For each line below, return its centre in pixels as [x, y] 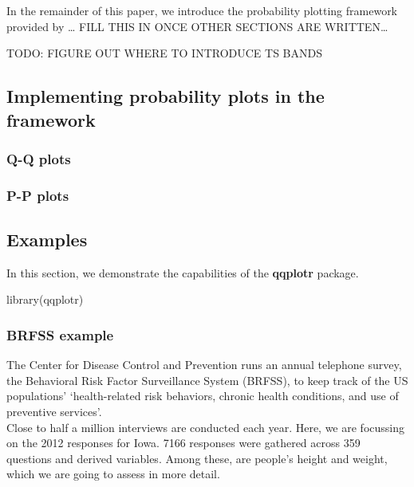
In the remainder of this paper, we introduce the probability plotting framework [202, 10]
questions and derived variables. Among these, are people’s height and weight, [197, 458]
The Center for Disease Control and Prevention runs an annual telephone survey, [204, 365]
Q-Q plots [39, 158]
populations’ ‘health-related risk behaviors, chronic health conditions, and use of [203, 396]
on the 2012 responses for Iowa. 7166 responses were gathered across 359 [183, 443]
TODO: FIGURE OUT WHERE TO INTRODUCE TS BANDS [164, 53]
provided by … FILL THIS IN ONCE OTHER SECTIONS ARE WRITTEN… [197, 26]
